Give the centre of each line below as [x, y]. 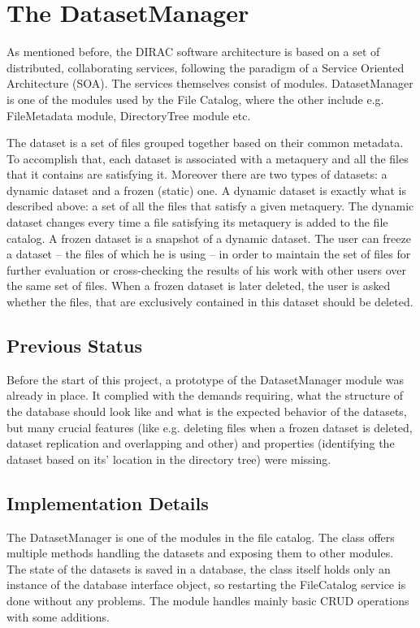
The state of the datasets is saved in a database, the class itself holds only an [199, 568]
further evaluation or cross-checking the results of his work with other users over [207, 269]
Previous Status [74, 346]
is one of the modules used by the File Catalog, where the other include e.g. [195, 99]
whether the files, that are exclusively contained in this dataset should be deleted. [210, 302]
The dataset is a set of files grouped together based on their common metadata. [205, 143]
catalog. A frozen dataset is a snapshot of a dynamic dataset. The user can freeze [209, 238]
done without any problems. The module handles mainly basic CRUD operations [208, 600]
